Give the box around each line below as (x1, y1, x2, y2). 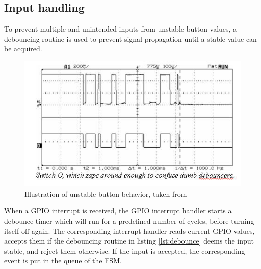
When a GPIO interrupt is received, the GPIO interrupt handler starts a (4, 205, 232, 216)
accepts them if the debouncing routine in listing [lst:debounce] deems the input (4, 235, 254, 246)
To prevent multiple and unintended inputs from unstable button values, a (4, 23, 237, 34)
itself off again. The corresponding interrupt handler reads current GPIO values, (4, 225, 255, 236)
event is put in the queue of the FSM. (4, 255, 122, 266)
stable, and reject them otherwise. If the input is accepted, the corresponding (4, 245, 245, 256)
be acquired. (4, 43, 42, 54)
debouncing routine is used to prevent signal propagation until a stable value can (4, 33, 257, 44)
